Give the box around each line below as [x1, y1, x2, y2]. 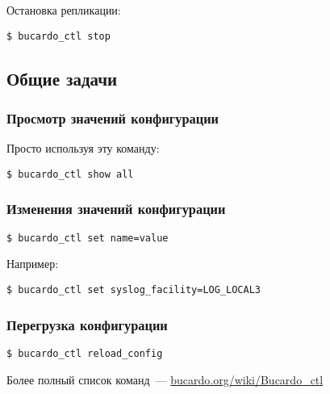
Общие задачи [6, 65, 118, 90]
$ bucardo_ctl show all [6, 168, 134, 180]
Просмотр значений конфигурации [6, 107, 219, 128]
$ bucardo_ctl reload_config [6, 347, 163, 359]
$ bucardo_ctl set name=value [6, 232, 169, 244]
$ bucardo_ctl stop [6, 30, 111, 42]
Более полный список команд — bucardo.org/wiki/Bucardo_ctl [6, 371, 324, 388]
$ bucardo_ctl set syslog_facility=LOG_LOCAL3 [6, 283, 261, 295]
